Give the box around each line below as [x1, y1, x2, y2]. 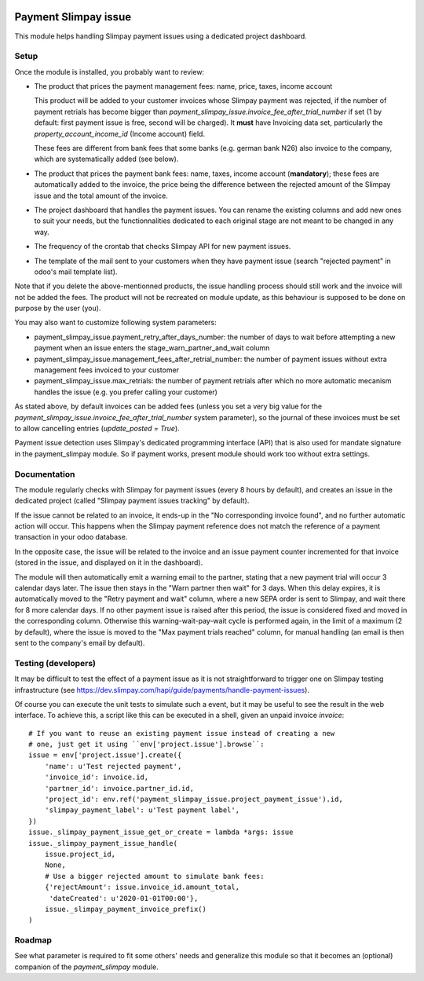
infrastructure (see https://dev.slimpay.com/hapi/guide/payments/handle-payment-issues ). [14, 685, 310, 694]
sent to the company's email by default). [14, 638, 145, 647]
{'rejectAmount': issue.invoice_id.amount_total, [44, 883, 239, 891]
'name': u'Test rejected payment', [44, 762, 182, 771]
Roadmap [14, 935, 53, 946]
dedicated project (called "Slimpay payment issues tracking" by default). [14, 496, 250, 506]
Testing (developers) [14, 657, 96, 668]
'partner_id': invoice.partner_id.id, [44, 784, 195, 792]
